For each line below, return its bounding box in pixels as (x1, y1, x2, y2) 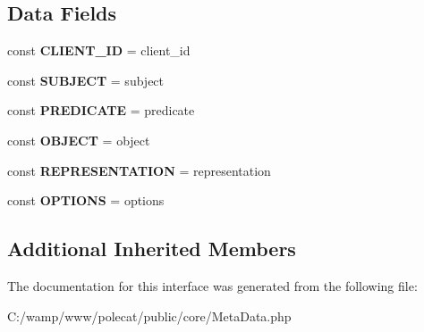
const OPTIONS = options (7, 191, 165, 210)
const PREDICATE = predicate (7, 101, 195, 120)
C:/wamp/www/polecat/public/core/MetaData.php (7, 306, 292, 325)
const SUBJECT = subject (7, 71, 165, 89)
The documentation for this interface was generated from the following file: (7, 276, 418, 295)
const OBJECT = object (7, 130, 150, 149)
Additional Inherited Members (7, 235, 296, 262)
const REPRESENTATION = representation (7, 161, 271, 179)
